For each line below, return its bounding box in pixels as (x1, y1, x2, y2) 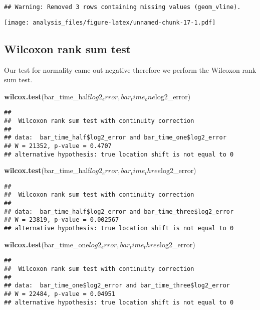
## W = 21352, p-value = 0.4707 (4, 142, 112, 149)
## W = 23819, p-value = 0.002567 (4, 216, 119, 224)
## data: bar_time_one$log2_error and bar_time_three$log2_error (4, 282, 230, 289)
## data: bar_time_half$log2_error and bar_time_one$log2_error (4, 134, 226, 141)
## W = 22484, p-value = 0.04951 (4, 290, 115, 297)
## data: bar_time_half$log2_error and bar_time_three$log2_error (4, 208, 234, 215)
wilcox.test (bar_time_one (4, 239, 89, 249)
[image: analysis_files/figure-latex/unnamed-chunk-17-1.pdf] (4, 19, 216, 26)
